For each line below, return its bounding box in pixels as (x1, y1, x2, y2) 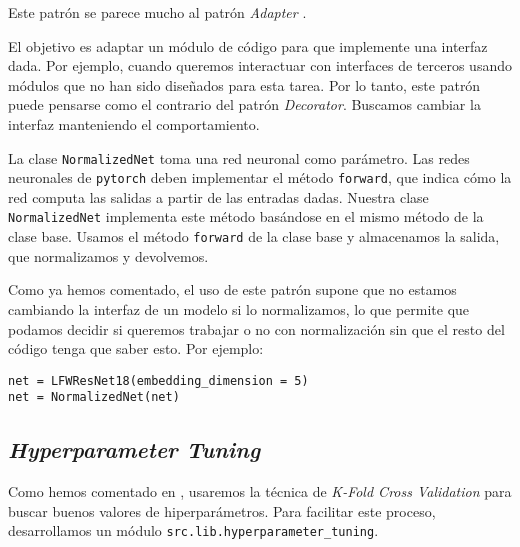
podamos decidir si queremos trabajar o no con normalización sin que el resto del (8, 318, 505, 339)
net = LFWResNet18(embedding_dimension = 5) (8, 373, 309, 388)
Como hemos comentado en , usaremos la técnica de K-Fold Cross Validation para (8, 481, 512, 502)
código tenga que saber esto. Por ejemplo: (8, 338, 264, 359)
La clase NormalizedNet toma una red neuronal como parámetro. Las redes (8, 147, 470, 168)
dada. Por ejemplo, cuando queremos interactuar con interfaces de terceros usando (8, 55, 512, 76)
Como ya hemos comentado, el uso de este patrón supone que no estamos (8, 279, 457, 300)
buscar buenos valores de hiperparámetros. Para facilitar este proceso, (8, 500, 436, 521)
